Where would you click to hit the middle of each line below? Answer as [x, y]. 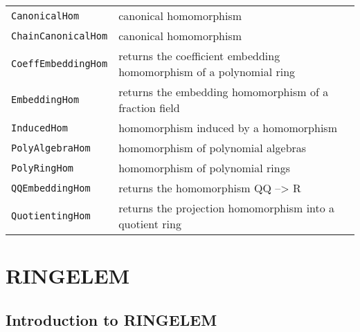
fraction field [149, 108]
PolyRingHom [43, 168]
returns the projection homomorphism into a [227, 208]
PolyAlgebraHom [51, 148]
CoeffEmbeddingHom [60, 64]
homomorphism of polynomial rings [204, 168]
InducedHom [39, 128]
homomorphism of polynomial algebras [213, 148]
